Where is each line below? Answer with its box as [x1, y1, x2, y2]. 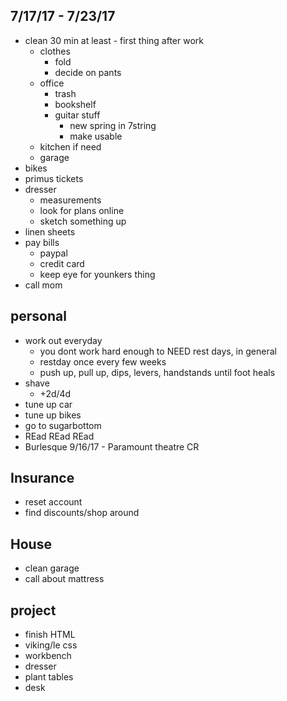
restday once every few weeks [39, 355, 167, 368]
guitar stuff [54, 109, 101, 121]
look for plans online [39, 204, 125, 216]
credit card [39, 257, 85, 269]
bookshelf [54, 98, 97, 110]
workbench [24, 650, 72, 662]
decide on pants [54, 66, 122, 78]
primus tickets [24, 172, 84, 184]
